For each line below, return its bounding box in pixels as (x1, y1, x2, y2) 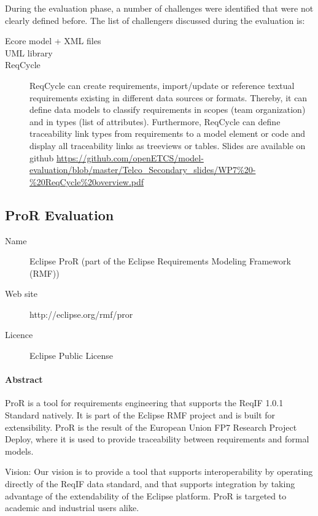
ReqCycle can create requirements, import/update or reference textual (29, 79, 295, 91)
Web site (5, 287, 37, 300)
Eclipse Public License (29, 349, 114, 362)
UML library (5, 46, 53, 59)
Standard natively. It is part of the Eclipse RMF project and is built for (5, 409, 276, 422)
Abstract (5, 373, 43, 386)
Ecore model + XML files (5, 34, 101, 47)
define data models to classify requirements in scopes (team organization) (29, 103, 306, 116)
